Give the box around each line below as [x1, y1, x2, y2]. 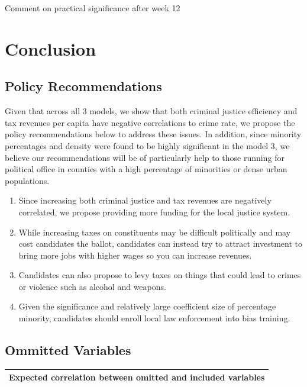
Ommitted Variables [5, 341, 131, 359]
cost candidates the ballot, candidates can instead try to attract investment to [18, 237, 302, 250]
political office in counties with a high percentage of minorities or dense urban [5, 163, 287, 175]
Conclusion [5, 36, 96, 60]
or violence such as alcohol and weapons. [18, 280, 166, 292]
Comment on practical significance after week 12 [5, 2, 180, 14]
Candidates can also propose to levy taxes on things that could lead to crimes [18, 269, 301, 281]
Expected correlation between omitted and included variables [9, 371, 265, 383]
